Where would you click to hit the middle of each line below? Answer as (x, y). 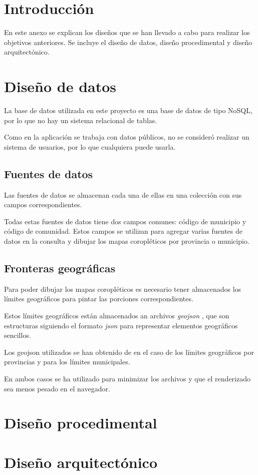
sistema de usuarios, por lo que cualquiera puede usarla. (90, 146)
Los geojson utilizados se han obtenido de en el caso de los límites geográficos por (129, 352)
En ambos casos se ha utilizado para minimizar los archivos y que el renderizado (127, 378)
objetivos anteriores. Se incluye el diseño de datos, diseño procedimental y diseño (128, 42)
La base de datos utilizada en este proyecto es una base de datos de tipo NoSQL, (128, 110)
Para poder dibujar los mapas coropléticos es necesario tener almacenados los (123, 289)
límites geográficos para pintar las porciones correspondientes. (99, 299)
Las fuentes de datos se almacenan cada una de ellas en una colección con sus (123, 194)
